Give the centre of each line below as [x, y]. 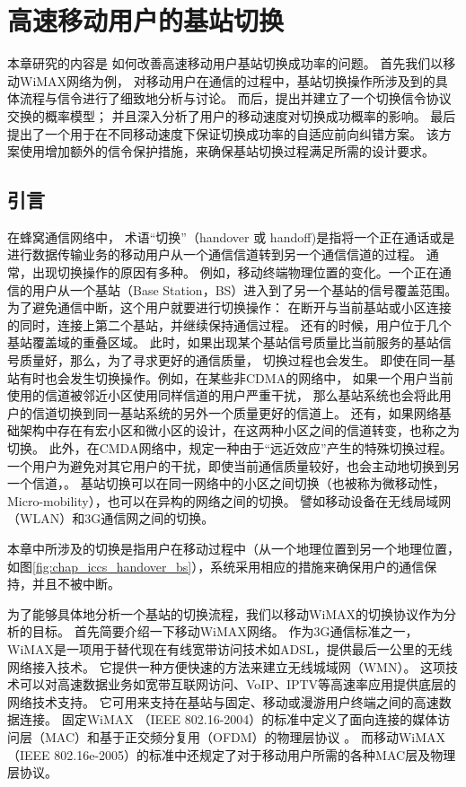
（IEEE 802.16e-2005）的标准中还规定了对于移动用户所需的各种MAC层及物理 [232, 754]
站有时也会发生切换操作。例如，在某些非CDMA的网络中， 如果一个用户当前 [230, 377]
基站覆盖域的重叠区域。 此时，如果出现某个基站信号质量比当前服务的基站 [223, 342]
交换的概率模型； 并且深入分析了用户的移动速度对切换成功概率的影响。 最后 [232, 115]
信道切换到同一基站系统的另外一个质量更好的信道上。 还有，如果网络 [235, 412]
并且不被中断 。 [76, 584]
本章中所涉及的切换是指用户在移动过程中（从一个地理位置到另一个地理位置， [233, 548]
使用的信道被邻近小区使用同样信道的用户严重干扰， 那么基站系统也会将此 [223, 395]
